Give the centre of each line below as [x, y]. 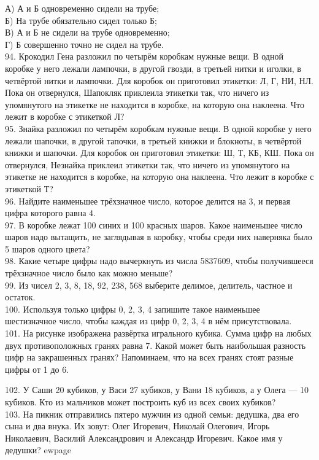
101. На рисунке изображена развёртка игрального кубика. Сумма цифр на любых [158, 333]
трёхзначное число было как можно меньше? [89, 273]
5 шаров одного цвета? [48, 248]
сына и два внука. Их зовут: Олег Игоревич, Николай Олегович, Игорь [137, 426]
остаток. [20, 297]
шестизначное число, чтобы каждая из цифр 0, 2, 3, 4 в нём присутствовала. [148, 321]
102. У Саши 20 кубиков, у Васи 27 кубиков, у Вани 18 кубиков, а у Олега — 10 [157, 390]
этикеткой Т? [29, 188]
